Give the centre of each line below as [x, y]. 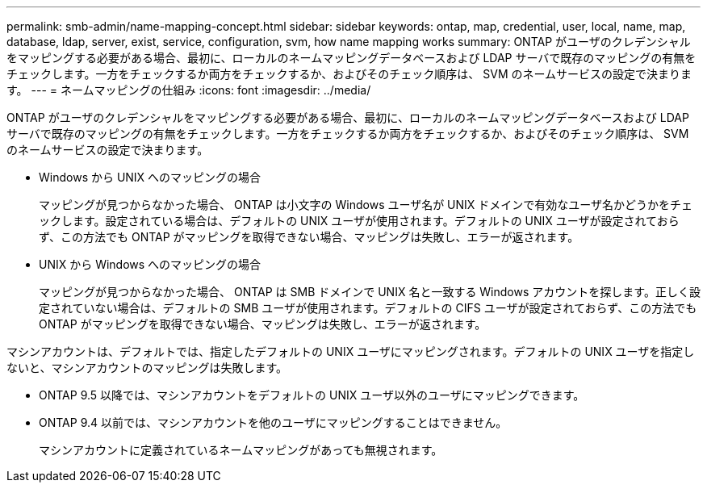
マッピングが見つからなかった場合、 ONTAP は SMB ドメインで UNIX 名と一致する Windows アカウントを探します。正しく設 [370, 292]
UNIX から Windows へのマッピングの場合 [150, 264]
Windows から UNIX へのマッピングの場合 [150, 177]
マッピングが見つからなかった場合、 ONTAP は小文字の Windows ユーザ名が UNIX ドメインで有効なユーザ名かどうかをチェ [366, 205]
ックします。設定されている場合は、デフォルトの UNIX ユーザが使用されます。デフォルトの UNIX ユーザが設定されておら [359, 221]
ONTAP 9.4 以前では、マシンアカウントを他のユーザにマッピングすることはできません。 [273, 422]
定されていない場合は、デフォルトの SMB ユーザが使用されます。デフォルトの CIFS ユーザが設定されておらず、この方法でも [368, 308]
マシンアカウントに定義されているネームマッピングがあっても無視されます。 [241, 450]
